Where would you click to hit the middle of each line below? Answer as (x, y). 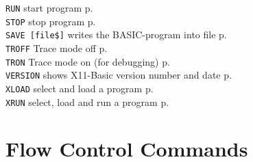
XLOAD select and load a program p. (80, 88)
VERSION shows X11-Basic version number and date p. (119, 75)
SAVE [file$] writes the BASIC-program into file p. (116, 35)
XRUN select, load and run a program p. (87, 102)
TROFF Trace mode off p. (57, 48)
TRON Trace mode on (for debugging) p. (88, 61)
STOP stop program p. (51, 21)
